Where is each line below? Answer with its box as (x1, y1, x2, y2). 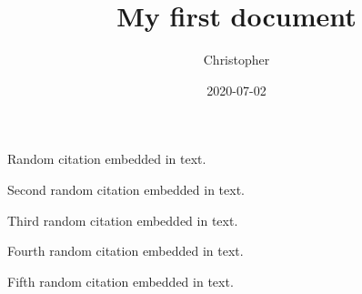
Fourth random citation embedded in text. (7, 241, 244, 260)
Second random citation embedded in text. (7, 179, 246, 198)
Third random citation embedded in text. (7, 210, 238, 229)
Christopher (203, 50, 270, 69)
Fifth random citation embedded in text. (7, 271, 234, 290)
